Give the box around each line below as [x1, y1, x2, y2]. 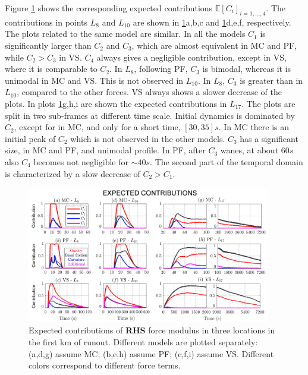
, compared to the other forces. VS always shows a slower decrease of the [17, 86, 282, 98]
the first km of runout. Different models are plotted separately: [29, 336, 258, 348]
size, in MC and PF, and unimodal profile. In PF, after [5, 144, 206, 156]
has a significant [240, 132, 298, 144]
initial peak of [5, 132, 56, 144]
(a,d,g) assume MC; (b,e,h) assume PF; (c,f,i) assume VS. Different [29, 347, 274, 360]
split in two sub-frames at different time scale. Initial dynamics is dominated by [5, 109, 295, 121]
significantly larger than [5, 39, 92, 51]
